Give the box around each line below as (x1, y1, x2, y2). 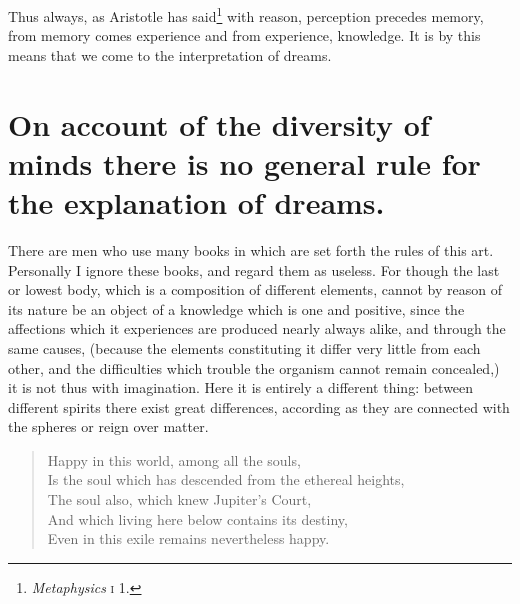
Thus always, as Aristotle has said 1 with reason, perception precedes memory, (8, 3, 484, 26)
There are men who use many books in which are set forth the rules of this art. (8, 239, 494, 260)
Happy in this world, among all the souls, (47, 449, 301, 470)
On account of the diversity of (8, 103, 430, 144)
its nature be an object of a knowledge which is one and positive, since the (8, 298, 465, 319)
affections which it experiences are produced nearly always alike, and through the (8, 318, 506, 339)
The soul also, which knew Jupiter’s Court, (47, 489, 312, 510)
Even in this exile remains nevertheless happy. (47, 528, 330, 549)
